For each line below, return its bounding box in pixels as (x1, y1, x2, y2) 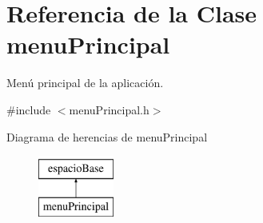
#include (6, 101, 51, 117)
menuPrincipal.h (69, 101, 149, 117)
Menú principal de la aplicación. (6, 74, 164, 91)
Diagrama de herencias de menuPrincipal (6, 128, 208, 145)
